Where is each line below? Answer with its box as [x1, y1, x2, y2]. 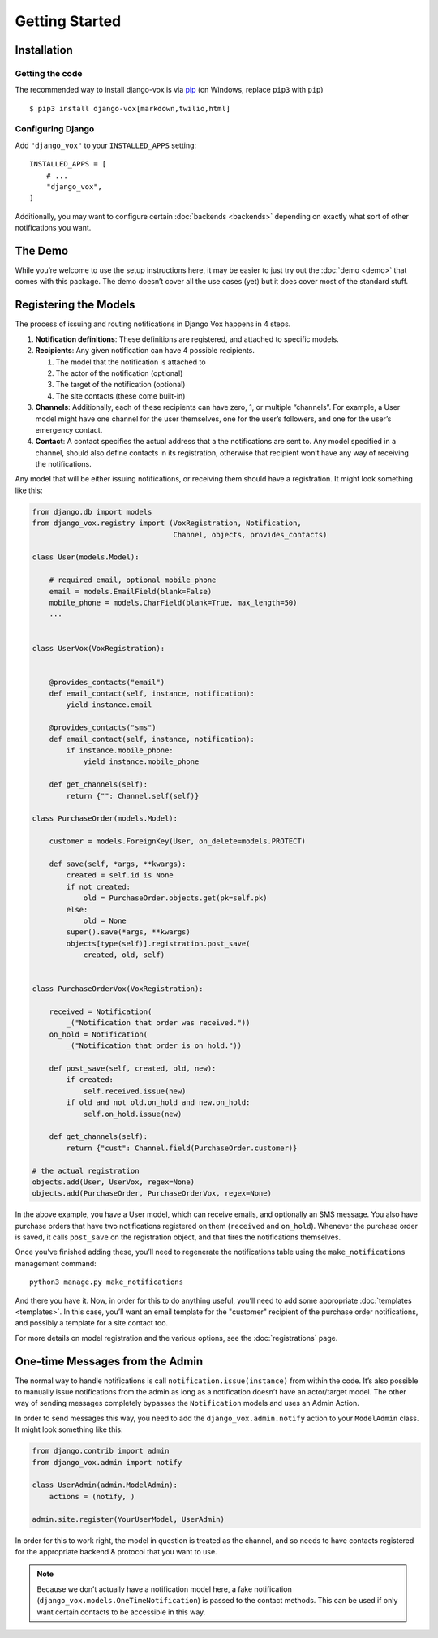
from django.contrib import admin [32, 1446, 170, 1456]
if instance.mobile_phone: [66, 746, 174, 755]
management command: [15, 1258, 97, 1268]
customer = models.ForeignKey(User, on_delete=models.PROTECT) [49, 837, 307, 846]
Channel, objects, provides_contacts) [173, 530, 328, 539]
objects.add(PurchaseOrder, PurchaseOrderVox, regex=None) [32, 1189, 272, 1198]
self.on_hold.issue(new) [83, 1109, 182, 1119]
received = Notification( [49, 1007, 152, 1016]
